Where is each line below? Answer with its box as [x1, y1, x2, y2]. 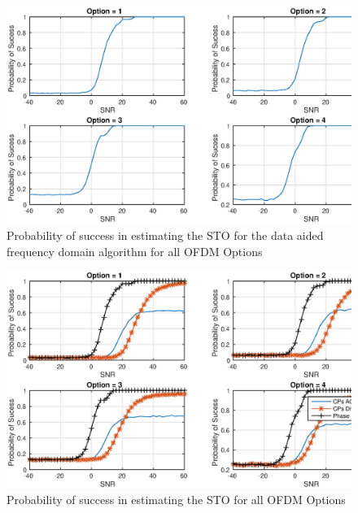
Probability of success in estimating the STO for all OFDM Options [7, 491, 346, 508]
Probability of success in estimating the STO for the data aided [7, 227, 324, 244]
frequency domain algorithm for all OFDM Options [7, 242, 263, 259]
